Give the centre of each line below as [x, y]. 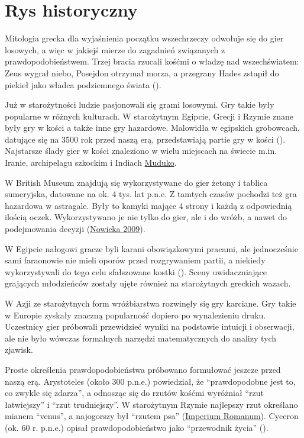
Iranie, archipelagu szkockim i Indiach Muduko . [91, 162]
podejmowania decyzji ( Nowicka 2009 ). [75, 229]
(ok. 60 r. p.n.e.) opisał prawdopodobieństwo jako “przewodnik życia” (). [137, 427]
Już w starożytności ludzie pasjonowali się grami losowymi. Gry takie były [140, 104]
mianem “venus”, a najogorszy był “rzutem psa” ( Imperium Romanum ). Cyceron [152, 416]
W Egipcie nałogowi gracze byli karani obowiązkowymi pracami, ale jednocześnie [151, 248]
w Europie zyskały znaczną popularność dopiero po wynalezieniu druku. [135, 315]
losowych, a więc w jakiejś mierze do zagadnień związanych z [115, 49]
